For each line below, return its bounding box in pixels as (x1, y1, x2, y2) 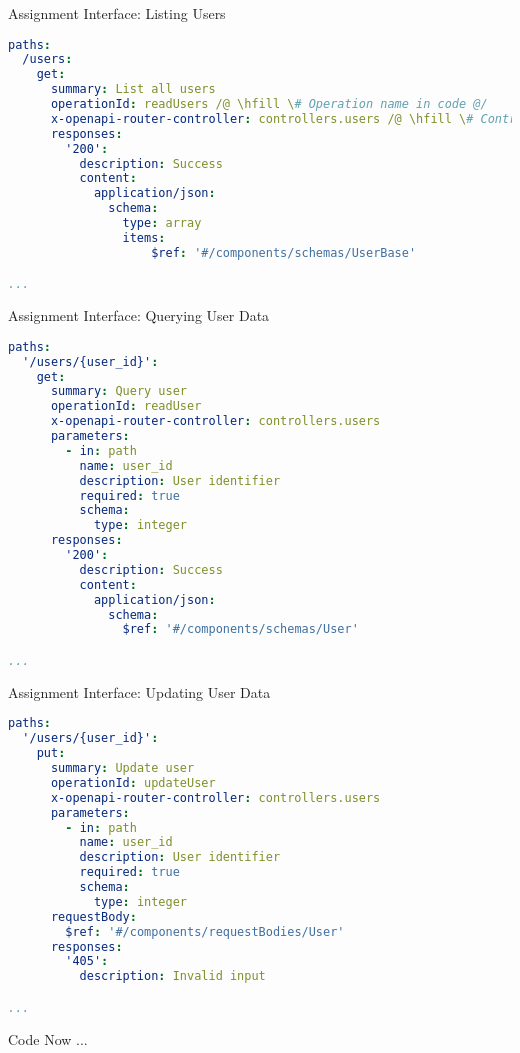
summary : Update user (50, 761, 195, 776)
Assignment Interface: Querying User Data (8, 305, 270, 326)
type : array (122, 216, 202, 231)
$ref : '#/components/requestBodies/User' (65, 924, 345, 939)
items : (122, 230, 166, 245)
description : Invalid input (79, 969, 266, 984)
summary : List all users (50, 82, 216, 97)
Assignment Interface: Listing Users (8, 3, 226, 23)
